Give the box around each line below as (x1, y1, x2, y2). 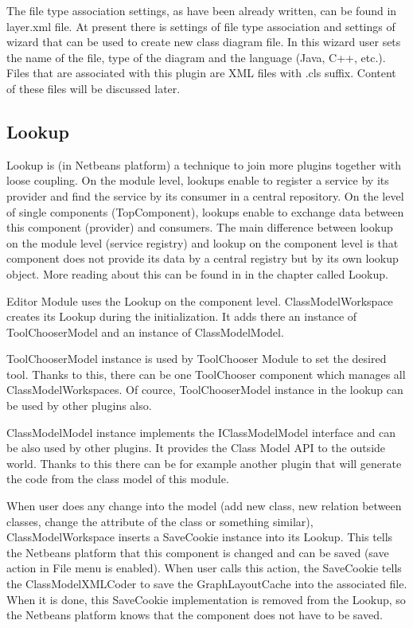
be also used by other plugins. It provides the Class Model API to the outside (6, 439, 386, 456)
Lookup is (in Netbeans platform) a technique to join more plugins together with (6, 156, 402, 173)
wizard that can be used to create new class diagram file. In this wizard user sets (6, 33, 401, 50)
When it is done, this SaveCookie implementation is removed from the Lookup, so (6, 591, 406, 607)
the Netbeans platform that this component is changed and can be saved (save (6, 544, 389, 560)
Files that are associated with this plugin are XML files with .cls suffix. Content (6, 64, 396, 81)
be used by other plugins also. (6, 397, 152, 414)
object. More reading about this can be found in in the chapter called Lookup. (6, 265, 388, 282)
